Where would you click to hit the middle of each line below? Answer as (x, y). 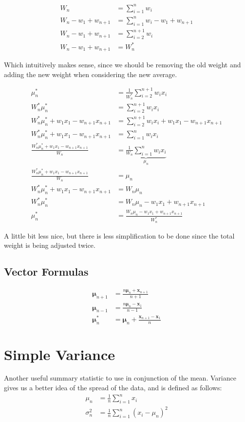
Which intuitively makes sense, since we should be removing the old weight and (122, 64)
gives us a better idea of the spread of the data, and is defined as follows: (113, 387)
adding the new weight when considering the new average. (91, 74)
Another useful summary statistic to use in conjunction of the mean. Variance (120, 378)
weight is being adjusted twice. (50, 245)
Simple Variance (60, 354)
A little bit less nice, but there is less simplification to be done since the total (119, 235)
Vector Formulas (46, 271)
